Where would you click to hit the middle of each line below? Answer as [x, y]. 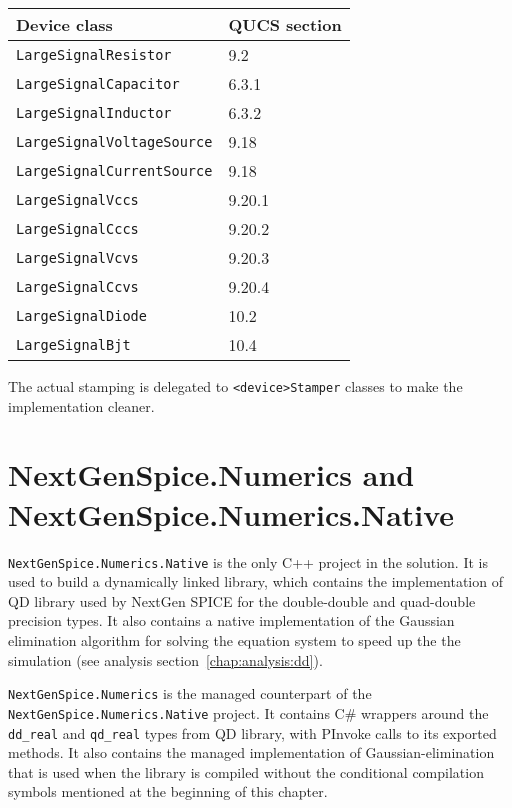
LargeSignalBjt [73, 344]
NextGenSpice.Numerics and [211, 474]
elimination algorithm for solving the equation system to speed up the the [234, 640]
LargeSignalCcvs [77, 286]
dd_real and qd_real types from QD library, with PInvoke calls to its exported [252, 732]
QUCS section [285, 24]
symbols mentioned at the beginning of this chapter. [168, 791]
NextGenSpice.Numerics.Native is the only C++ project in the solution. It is [248, 561]
